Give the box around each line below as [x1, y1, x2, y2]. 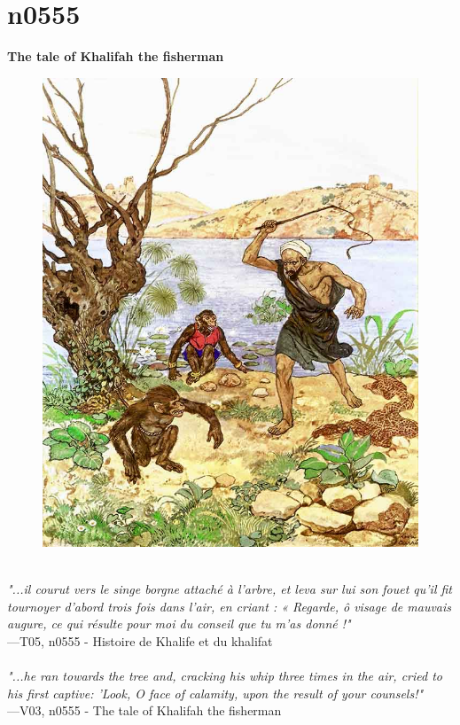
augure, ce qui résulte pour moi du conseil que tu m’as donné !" [7, 614, 351, 633]
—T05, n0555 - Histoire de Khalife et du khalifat [7, 632, 273, 651]
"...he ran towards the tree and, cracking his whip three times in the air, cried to [7, 667, 443, 685]
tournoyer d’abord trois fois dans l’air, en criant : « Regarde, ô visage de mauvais [7, 596, 452, 615]
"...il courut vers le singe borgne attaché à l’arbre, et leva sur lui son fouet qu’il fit [7, 580, 453, 598]
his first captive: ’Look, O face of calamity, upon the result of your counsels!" [7, 683, 424, 702]
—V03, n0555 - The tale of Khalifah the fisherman [7, 701, 282, 720]
